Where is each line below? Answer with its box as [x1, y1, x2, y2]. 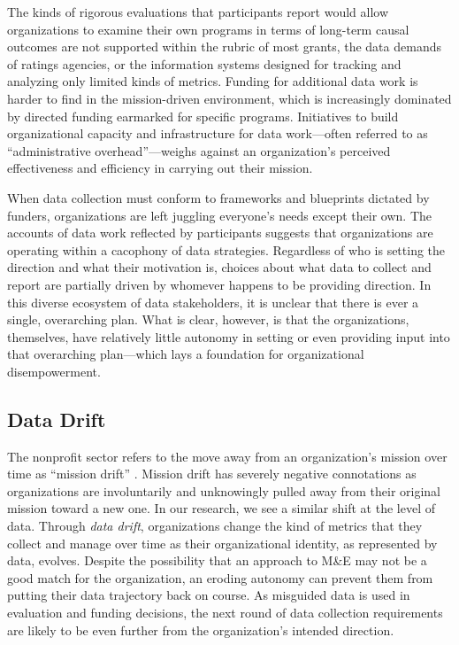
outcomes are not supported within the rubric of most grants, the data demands [7, 37, 441, 56]
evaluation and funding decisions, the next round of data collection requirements [7, 603, 443, 622]
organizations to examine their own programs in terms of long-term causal [7, 19, 409, 38]
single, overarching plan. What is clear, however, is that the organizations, [7, 310, 409, 329]
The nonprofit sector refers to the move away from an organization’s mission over [7, 447, 448, 465]
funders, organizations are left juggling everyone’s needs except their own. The [7, 206, 432, 224]
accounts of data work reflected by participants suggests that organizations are [7, 223, 433, 242]
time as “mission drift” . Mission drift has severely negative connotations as [7, 464, 417, 483]
